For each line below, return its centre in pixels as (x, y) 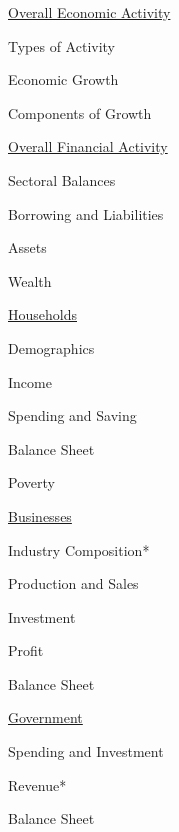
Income (30, 381)
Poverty (31, 482)
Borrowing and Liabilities (86, 213)
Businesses (40, 515)
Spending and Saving (72, 415)
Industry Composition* (79, 549)
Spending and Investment (86, 751)
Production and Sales (73, 583)
